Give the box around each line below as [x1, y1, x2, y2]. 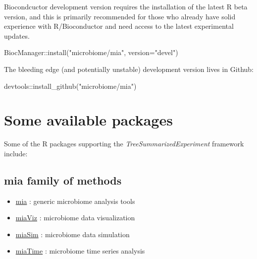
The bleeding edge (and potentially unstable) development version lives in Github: [4, 64, 254, 74]
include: [4, 148, 28, 158]
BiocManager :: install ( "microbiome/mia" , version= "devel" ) [4, 47, 178, 58]
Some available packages [4, 110, 173, 130]
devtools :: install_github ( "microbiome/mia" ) [4, 80, 137, 91]
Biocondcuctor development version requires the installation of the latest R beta [4, 1, 248, 11]
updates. [4, 30, 30, 41]
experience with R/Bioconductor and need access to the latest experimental [4, 21, 234, 31]
